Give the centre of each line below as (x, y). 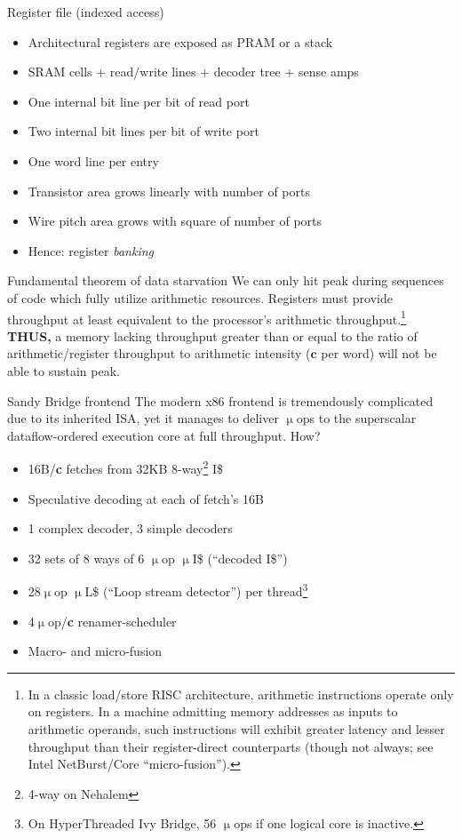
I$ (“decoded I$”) (240, 558)
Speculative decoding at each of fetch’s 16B (146, 498)
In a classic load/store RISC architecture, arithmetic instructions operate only (241, 694)
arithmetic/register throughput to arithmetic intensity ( (159, 353)
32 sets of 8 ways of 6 (86, 558)
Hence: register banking (91, 250)
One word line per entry (93, 160)
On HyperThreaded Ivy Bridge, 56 (122, 823)
